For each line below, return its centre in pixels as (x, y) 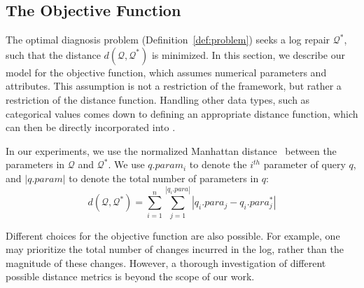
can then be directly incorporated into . (91, 127)
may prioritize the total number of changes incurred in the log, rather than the (175, 249)
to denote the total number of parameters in (164, 178)
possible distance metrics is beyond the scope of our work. (130, 276)
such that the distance (53, 54)
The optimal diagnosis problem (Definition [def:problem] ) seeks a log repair (168, 40)
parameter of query (304, 164)
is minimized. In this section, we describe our (248, 54)
